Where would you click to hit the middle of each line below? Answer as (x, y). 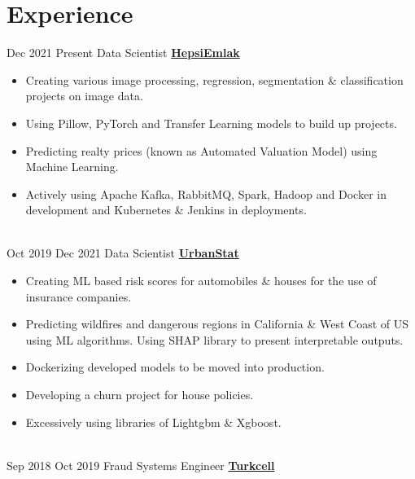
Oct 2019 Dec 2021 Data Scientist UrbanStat (123, 253)
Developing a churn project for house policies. (140, 395)
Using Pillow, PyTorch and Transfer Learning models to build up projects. (211, 123)
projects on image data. (84, 96)
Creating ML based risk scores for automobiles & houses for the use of (201, 281)
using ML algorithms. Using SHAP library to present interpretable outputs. (214, 339)
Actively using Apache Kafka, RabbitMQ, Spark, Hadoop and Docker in (206, 193)
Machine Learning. (72, 167)
